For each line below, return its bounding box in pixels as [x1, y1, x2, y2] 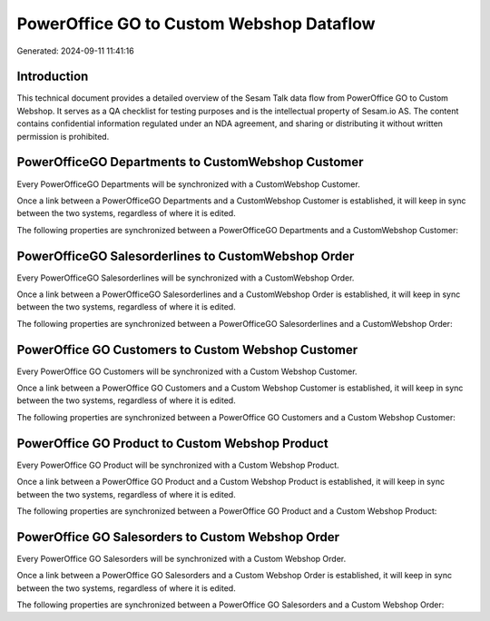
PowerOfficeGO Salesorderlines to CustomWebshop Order [16, 248, 355, 263]
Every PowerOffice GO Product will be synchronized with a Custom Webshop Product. [16, 459, 339, 470]
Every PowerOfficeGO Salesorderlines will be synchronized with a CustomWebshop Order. [16, 272, 355, 283]
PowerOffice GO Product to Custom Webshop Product [16, 436, 328, 451]
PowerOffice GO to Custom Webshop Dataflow [16, 14, 376, 34]
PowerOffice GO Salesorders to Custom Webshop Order [16, 529, 340, 545]
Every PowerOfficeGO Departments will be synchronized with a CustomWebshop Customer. [16, 178, 360, 190]
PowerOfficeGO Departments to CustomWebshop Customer [16, 154, 364, 170]
